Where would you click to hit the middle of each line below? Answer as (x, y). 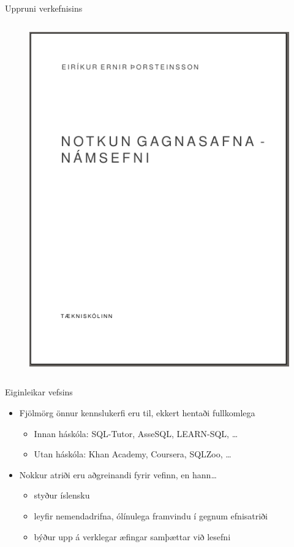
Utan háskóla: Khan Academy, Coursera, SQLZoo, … (133, 454)
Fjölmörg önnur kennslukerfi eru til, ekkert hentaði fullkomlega (137, 413)
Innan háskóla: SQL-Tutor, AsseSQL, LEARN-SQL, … (136, 433)
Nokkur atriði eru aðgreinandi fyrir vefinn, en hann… (118, 474)
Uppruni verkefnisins (44, 8)
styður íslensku (62, 495)
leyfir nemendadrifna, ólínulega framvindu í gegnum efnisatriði (151, 516)
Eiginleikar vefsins (39, 392)
